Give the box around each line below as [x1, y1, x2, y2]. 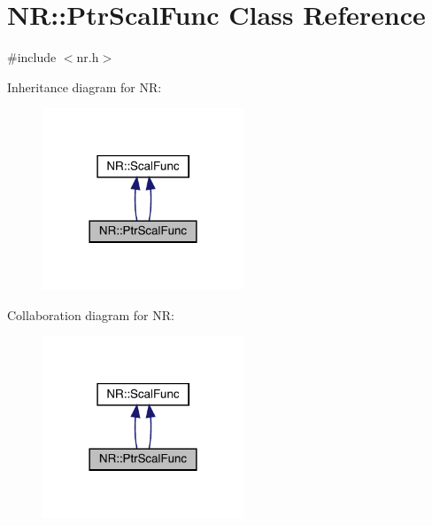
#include [7, 48, 57, 67]
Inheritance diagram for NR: [7, 77, 162, 96]
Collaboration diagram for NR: [7, 305, 174, 324]
